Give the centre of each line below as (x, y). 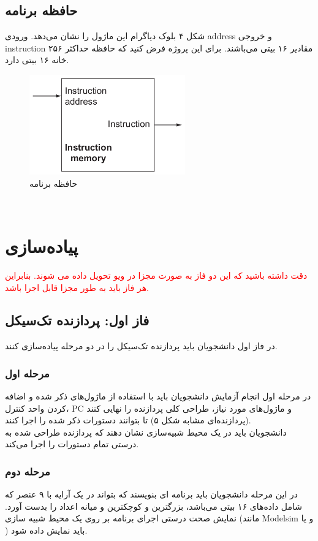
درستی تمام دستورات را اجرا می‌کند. (72, 444)
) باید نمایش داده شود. (46, 530)
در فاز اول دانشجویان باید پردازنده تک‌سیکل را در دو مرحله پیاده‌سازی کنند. (141, 346)
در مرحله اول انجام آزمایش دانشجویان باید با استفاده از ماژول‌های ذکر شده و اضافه (158, 396)
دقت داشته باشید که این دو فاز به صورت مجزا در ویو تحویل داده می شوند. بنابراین (156, 275)
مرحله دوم (28, 471)
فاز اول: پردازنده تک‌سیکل (77, 320)
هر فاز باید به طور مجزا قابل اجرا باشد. (77, 287)
